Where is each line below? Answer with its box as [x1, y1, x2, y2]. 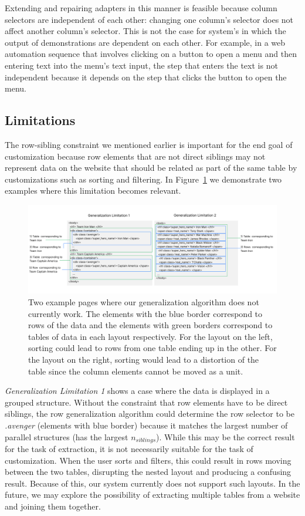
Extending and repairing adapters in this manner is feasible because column [5, 2, 277, 14]
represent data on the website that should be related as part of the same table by [5, 161, 297, 174]
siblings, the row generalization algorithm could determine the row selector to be [5, 407, 294, 420]
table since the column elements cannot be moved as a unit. [28, 365, 243, 377]
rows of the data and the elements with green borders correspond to [28, 319, 273, 331]
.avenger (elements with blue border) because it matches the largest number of [5, 419, 288, 431]
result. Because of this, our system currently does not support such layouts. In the [5, 477, 300, 489]
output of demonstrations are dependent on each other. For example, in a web [5, 36, 286, 48]
